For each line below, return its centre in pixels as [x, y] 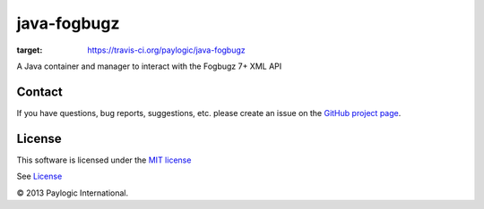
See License [39, 176]
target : [30, 50]
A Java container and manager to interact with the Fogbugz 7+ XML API [149, 66]
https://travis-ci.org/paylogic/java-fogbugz [166, 50]
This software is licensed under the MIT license [104, 160]
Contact [39, 92]
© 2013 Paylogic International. [73, 193]
